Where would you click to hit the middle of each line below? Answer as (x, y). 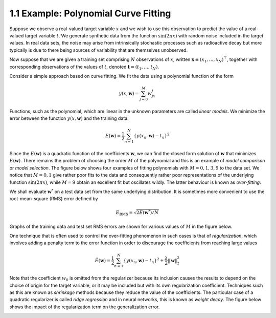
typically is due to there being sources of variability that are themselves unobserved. (99, 50)
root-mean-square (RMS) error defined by (54, 199)
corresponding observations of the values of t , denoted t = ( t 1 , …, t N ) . (84, 67)
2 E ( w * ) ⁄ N (147, 212)
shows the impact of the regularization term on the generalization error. (85, 307)
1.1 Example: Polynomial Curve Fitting (90, 13)
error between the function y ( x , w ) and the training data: (69, 118)
